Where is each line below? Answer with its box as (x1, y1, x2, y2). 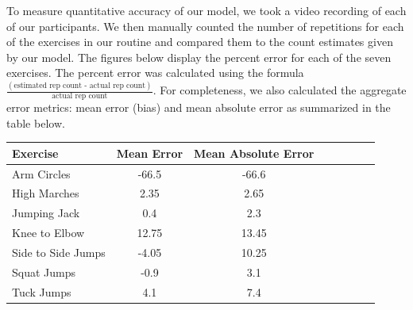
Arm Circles (12, 165, 71, 182)
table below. (6, 114, 65, 131)
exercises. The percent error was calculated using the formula (6, 64, 304, 81)
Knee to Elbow (12, 224, 85, 241)
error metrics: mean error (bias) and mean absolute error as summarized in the (6, 99, 391, 116)
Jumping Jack (12, 205, 80, 221)
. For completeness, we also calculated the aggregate (152, 82, 407, 98)
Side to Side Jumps (12, 244, 106, 261)
